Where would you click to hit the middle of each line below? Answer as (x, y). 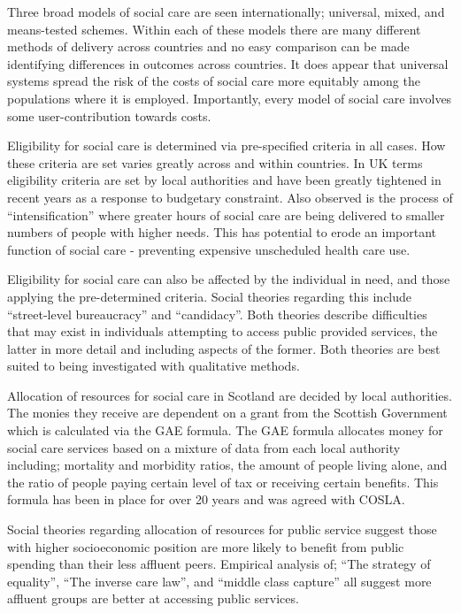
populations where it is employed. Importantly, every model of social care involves (230, 98)
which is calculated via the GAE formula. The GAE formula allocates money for (225, 430)
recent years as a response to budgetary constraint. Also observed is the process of (230, 197)
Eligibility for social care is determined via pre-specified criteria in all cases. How (227, 146)
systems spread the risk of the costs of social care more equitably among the (214, 81)
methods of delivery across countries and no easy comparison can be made (208, 46)
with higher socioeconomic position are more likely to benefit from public (206, 546)
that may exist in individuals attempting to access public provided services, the (223, 331)
